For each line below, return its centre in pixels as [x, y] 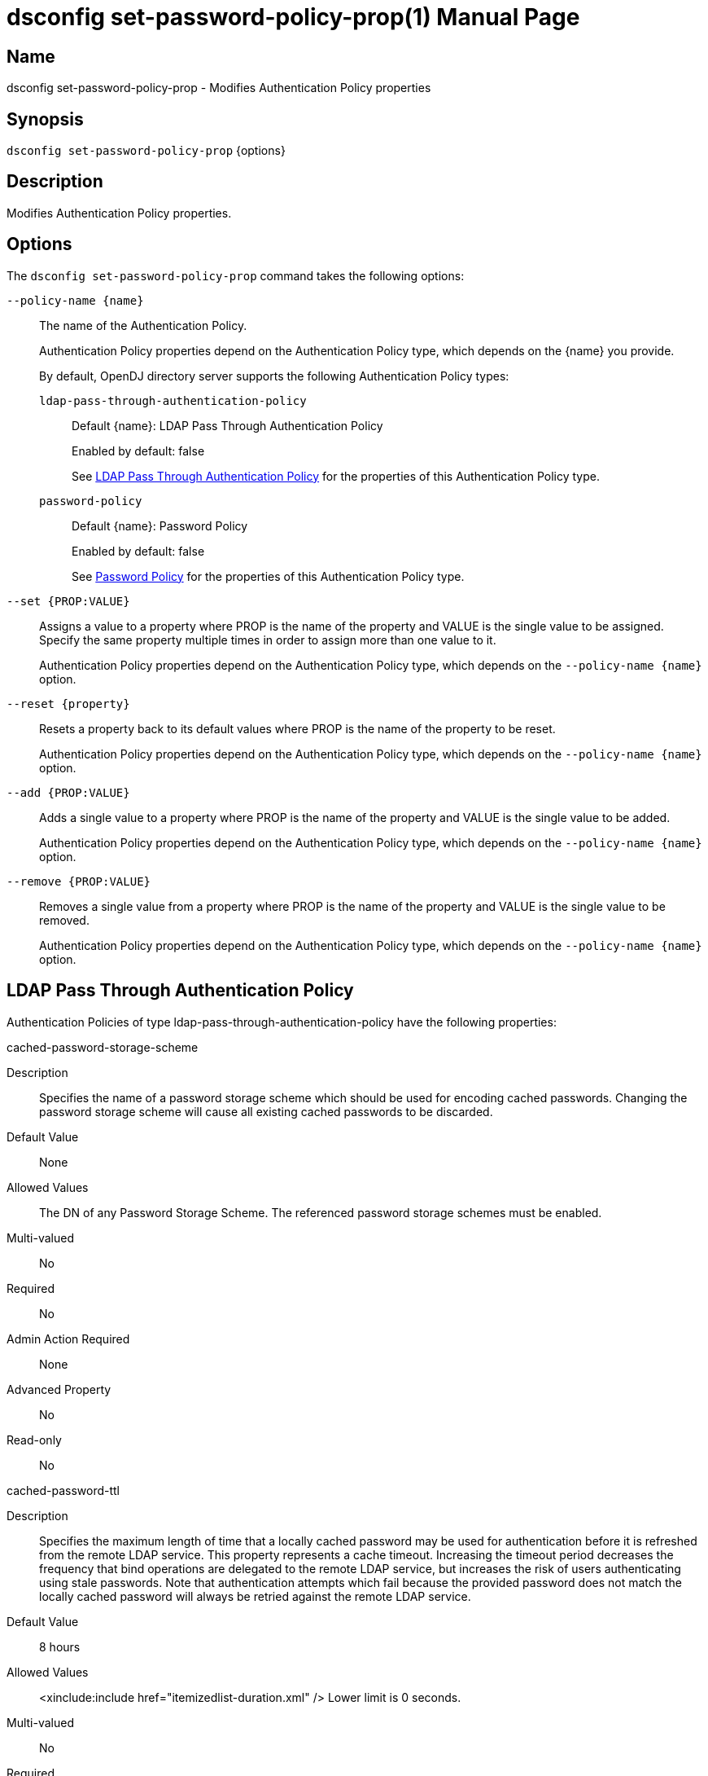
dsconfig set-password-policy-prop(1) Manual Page [293, 17]
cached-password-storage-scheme [103, 1047]
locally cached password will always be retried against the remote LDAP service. [255, 1596]
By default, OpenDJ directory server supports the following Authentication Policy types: [274, 376]
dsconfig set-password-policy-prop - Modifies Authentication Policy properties [219, 88]
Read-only [34, 1440]
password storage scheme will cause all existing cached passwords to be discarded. [266, 1111]
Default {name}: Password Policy [160, 525]
